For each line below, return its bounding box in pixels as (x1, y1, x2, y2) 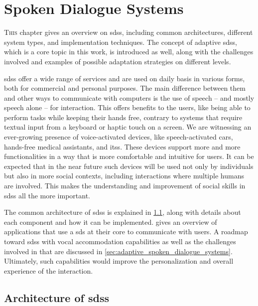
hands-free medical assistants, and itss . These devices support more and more (4, 141, 241, 152)
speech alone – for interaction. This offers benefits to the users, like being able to (4, 102, 251, 113)
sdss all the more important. (4, 190, 90, 200)
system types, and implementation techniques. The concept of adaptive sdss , (4, 36, 237, 47)
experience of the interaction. (4, 265, 93, 276)
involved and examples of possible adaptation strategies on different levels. (4, 56, 231, 66)
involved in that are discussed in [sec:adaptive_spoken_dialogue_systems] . (4, 246, 233, 256)
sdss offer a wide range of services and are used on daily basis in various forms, (4, 73, 245, 83)
